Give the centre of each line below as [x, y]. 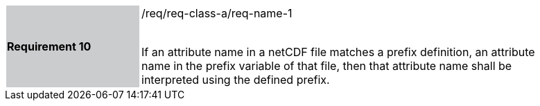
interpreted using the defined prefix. [236, 80]
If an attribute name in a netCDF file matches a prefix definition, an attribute [338, 52]
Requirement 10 [49, 46]
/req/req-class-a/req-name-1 [217, 13]
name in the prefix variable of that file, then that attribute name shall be [327, 66]
